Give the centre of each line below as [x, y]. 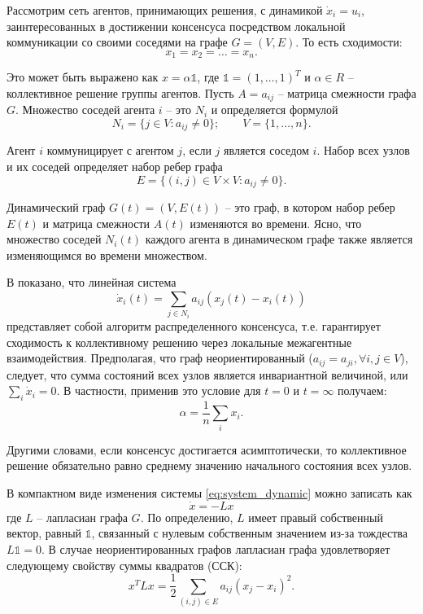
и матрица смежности [96, 223]
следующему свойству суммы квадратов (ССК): [124, 565]
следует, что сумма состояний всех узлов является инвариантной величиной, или [207, 374]
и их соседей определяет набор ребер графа [115, 166]
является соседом [266, 150]
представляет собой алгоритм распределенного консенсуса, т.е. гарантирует [194, 325]
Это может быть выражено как [83, 77]
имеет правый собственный [316, 517]
